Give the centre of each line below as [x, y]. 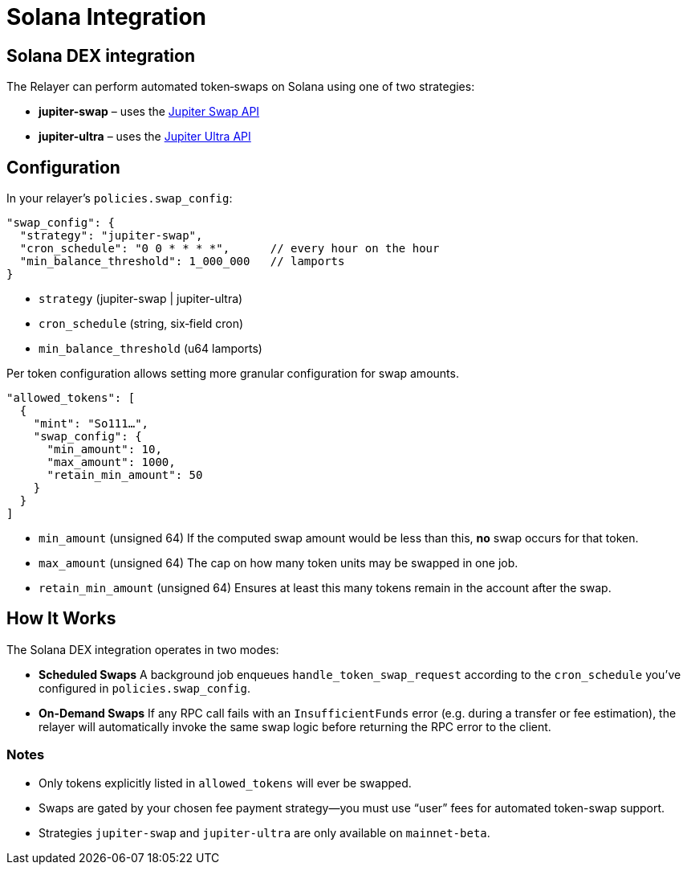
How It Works [61, 619]
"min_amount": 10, [104, 450]
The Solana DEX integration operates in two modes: [143, 649]
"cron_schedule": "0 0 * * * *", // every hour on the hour [230, 249]
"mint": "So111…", [91, 424]
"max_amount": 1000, [111, 462]
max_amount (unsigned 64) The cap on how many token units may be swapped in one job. [278, 563]
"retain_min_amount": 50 [125, 475]
